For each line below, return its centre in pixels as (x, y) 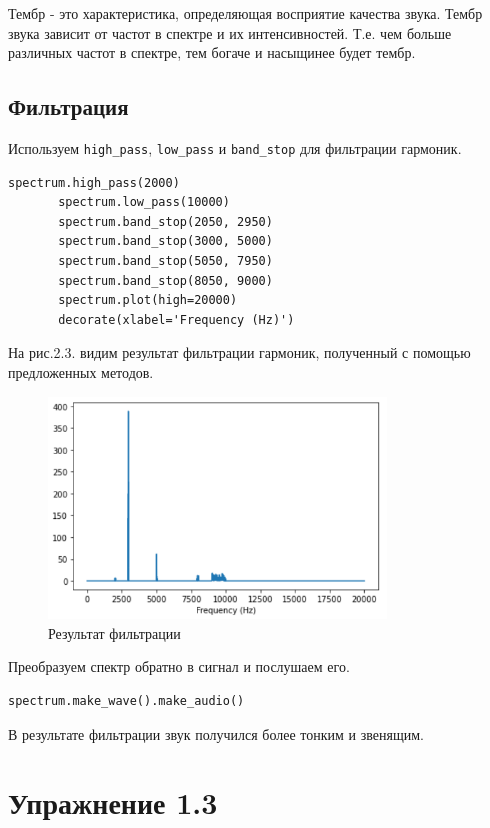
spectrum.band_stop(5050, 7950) (165, 261)
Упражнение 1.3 (113, 802)
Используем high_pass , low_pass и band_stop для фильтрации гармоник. (235, 147)
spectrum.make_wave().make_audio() (126, 701)
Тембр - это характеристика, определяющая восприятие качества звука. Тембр (245, 13)
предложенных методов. (81, 371)
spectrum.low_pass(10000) (144, 202)
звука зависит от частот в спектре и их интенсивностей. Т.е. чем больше (230, 32)
